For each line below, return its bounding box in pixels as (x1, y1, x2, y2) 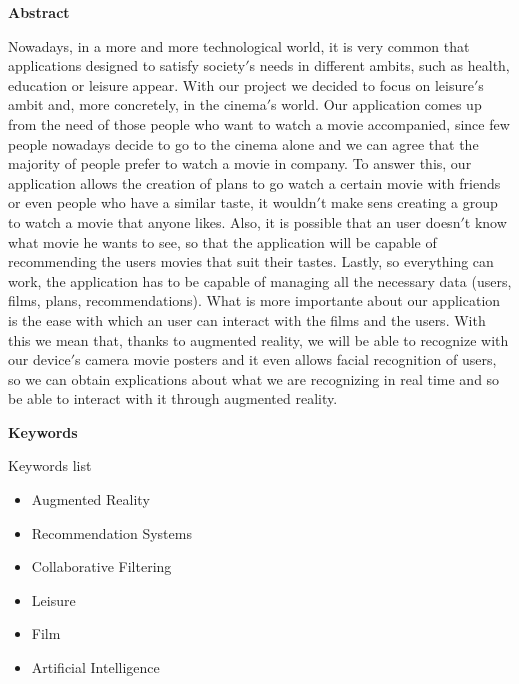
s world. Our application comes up (271, 94, 482, 115)
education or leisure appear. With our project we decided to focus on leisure (8, 74, 474, 95)
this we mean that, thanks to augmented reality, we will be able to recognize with (8, 329, 509, 350)
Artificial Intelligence (31, 657, 160, 678)
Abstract (8, 2, 70, 22)
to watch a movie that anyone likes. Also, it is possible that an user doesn (8, 211, 461, 232)
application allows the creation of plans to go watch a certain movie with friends (8, 172, 501, 193)
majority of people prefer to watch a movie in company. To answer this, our (8, 153, 472, 174)
